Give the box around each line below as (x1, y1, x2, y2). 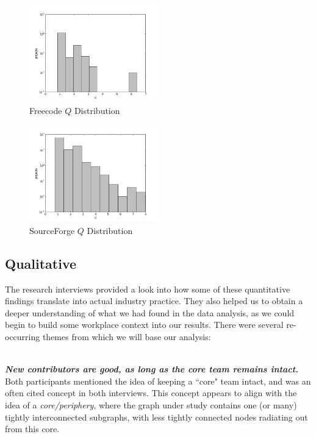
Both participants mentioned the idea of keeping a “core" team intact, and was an (5, 374, 311, 387)
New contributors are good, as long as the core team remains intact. (5, 363, 299, 375)
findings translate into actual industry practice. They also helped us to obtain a (5, 294, 303, 307)
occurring (5, 330, 40, 343)
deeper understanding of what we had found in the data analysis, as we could (5, 306, 295, 319)
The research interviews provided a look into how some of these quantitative (5, 282, 290, 295)
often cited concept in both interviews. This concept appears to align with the (5, 386, 297, 399)
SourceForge (29, 224, 75, 236)
